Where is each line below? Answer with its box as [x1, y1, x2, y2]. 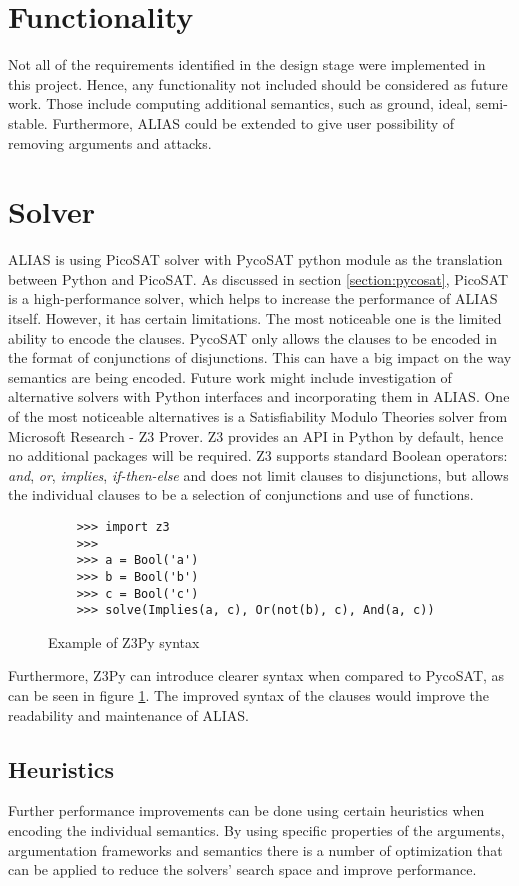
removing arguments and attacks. [8, 132, 212, 153]
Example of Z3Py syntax [48, 631, 200, 652]
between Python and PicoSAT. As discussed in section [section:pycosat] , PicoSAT [8, 268, 509, 289]
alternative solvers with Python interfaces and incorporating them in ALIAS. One [8, 386, 510, 407]
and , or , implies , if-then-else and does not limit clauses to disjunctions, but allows [8, 464, 509, 485]
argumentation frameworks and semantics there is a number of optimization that [8, 839, 503, 860]
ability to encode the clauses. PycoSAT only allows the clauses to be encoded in [8, 327, 497, 348]
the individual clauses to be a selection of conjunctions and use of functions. [8, 484, 474, 505]
